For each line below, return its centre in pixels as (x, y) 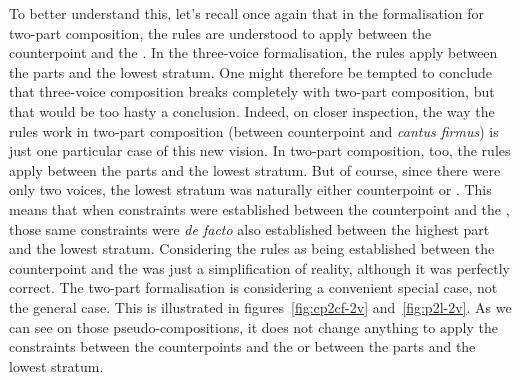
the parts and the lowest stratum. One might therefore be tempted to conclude (250, 71)
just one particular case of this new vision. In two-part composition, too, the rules (260, 150)
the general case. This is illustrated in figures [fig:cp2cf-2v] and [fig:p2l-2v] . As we (260, 306)
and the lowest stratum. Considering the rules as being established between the (252, 248)
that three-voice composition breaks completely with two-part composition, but (252, 91)
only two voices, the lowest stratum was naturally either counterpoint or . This (250, 189)
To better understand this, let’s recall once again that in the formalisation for (246, 13)
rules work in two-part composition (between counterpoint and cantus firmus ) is (254, 130)
